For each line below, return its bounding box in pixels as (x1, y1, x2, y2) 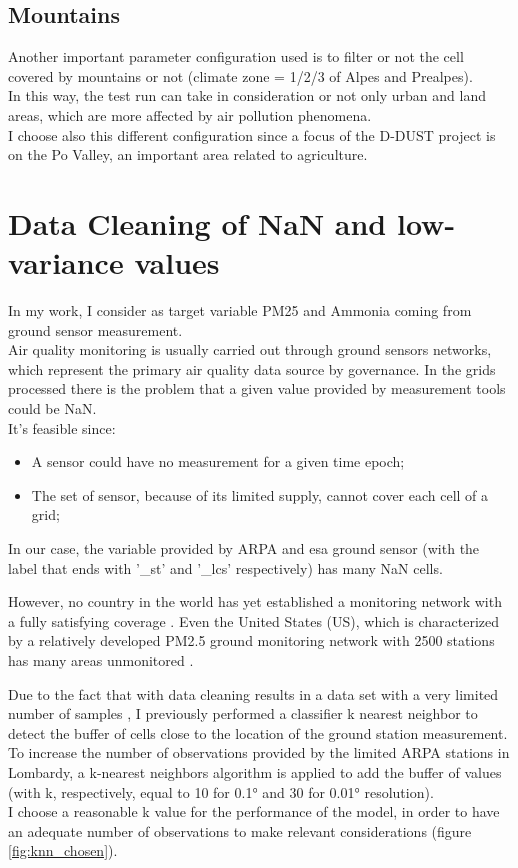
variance (8, 242, 124, 283)
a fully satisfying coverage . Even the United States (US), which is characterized (8, 610, 499, 631)
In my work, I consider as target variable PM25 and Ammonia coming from (8, 300, 472, 321)
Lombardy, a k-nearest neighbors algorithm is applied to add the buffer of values (8, 761, 502, 782)
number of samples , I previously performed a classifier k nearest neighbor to (8, 703, 478, 724)
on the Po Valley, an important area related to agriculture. (8, 144, 368, 165)
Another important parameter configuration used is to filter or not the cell (8, 46, 464, 67)
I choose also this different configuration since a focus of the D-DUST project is (8, 124, 496, 145)
